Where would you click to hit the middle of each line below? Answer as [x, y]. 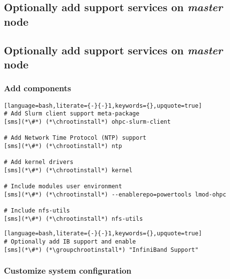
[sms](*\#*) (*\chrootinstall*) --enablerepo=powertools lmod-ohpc [115, 194]
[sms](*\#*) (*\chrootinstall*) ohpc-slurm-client [87, 122]
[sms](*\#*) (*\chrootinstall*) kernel [68, 170]
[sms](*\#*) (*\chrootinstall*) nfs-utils [74, 219]
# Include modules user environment [63, 187]
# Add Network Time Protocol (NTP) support [75, 138]
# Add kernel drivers [39, 162]
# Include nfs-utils [37, 211]
